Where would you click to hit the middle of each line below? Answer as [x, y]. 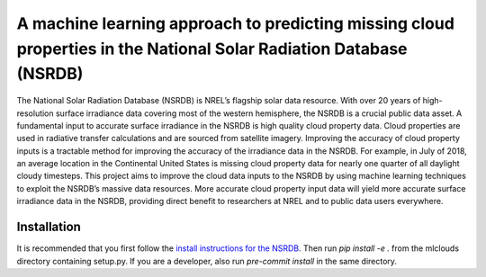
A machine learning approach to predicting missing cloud [235, 23]
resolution [35, 113]
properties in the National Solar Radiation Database [212, 49]
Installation [49, 227]
